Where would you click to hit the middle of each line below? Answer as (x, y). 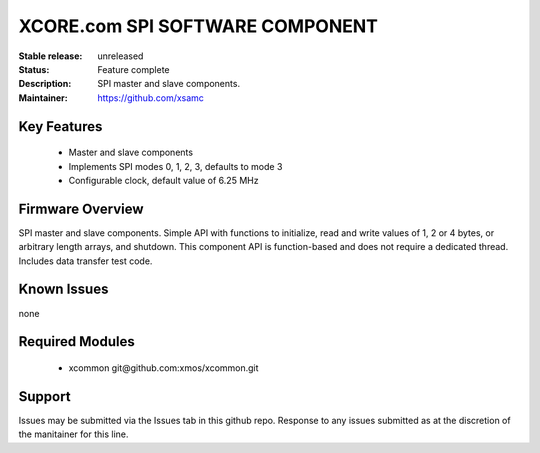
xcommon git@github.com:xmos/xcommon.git (163, 367)
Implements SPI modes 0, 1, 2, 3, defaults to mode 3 (175, 166)
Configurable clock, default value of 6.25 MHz (163, 180)
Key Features (60, 126)
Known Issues (63, 289)
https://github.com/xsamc (151, 97)
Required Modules (76, 341)
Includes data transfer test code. (85, 261)
